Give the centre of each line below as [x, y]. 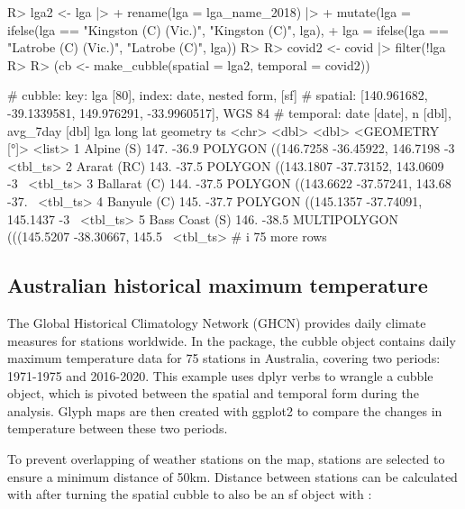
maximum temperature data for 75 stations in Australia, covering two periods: [224, 358]
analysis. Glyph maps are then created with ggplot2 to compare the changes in [225, 410]
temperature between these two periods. [118, 428]
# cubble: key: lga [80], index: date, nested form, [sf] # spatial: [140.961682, [218, 95]
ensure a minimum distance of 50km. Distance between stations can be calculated [232, 476]
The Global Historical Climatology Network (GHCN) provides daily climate [217, 322]
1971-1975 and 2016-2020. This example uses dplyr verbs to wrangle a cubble [220, 375]
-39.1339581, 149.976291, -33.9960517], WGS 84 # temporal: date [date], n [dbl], [229, 112]
